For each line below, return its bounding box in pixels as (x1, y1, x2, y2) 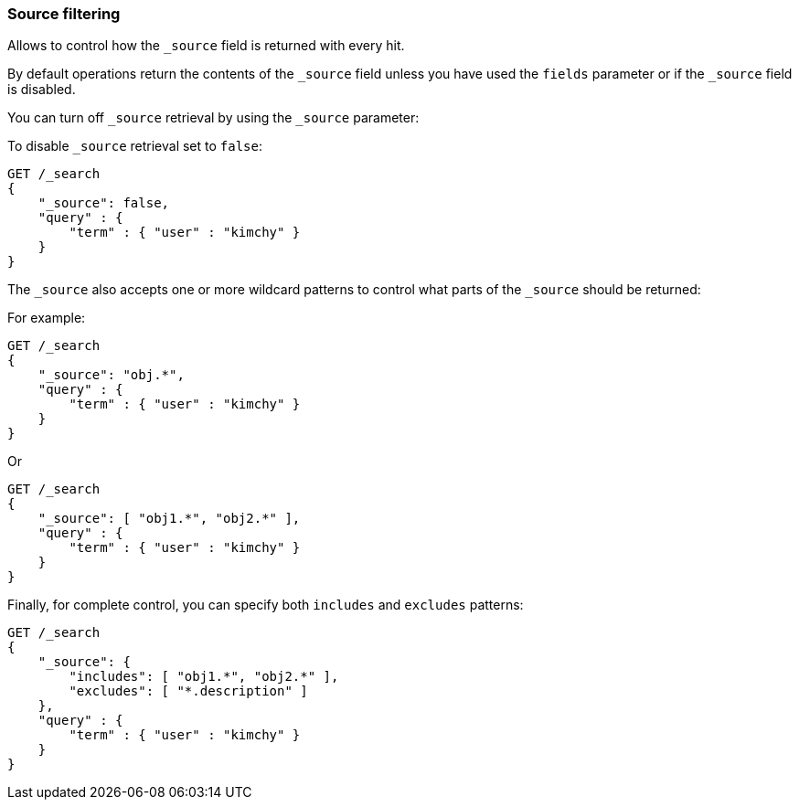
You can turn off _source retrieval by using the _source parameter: (7, 110, 420, 126)
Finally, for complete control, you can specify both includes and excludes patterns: (7, 597, 524, 613)
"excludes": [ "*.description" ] (69, 684, 308, 699)
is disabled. (7, 81, 76, 98)
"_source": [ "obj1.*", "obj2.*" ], (37, 511, 301, 526)
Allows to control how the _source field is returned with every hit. (7, 37, 405, 54)
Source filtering (7, 5, 121, 23)
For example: (7, 310, 86, 326)
